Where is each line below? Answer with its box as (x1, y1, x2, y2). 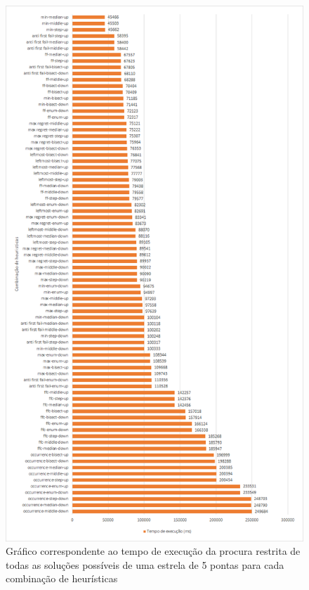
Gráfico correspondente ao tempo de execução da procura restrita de (6, 544, 301, 558)
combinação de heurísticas (6, 571, 118, 586)
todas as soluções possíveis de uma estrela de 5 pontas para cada (6, 557, 284, 572)
